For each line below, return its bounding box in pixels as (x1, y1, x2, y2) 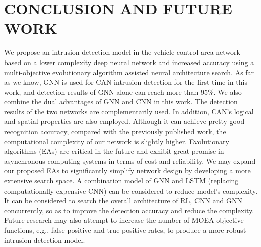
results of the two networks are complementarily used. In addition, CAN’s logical (4, 106, 254, 116)
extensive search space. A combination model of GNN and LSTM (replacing (4, 175, 239, 186)
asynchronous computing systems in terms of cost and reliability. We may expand (4, 155, 256, 166)
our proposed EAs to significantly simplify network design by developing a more (4, 165, 251, 176)
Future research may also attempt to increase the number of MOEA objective (4, 215, 244, 225)
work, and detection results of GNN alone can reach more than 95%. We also (4, 86, 242, 97)
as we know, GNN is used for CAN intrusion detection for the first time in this (4, 77, 247, 87)
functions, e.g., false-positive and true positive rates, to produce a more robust (4, 225, 246, 235)
